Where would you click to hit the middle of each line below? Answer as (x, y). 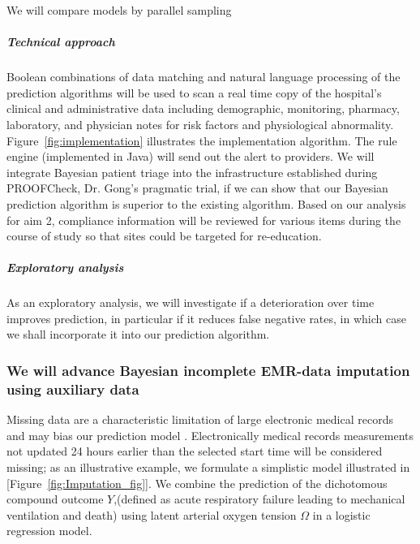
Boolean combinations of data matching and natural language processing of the (204, 77)
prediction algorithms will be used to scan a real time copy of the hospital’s (194, 92)
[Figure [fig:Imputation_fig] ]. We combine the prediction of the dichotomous (197, 483)
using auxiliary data (73, 389)
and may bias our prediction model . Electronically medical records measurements (210, 435)
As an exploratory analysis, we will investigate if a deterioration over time (191, 302)
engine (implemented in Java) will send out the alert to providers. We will (191, 156)
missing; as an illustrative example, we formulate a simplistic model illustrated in (208, 466)
